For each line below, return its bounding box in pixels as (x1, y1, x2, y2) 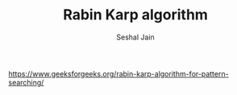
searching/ (8, 77, 44, 87)
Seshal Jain (116, 32, 155, 42)
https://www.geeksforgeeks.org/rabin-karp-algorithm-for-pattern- (8, 68, 229, 78)
